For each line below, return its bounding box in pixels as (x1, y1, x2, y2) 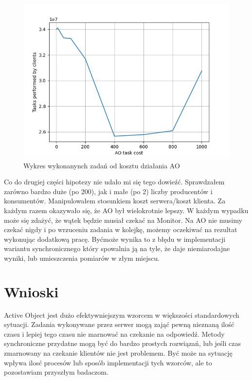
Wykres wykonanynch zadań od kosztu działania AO (23, 160, 180, 170)
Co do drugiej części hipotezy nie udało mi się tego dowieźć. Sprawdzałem (4, 177, 225, 187)
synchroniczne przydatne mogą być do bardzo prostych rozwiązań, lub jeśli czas (4, 338, 241, 348)
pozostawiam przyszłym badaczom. (4, 367, 108, 377)
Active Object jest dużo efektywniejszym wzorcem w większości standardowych (4, 309, 239, 320)
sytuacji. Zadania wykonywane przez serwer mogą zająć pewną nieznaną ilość (4, 319, 234, 329)
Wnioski (4, 281, 59, 301)
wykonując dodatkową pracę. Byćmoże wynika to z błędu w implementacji (4, 234, 226, 244)
